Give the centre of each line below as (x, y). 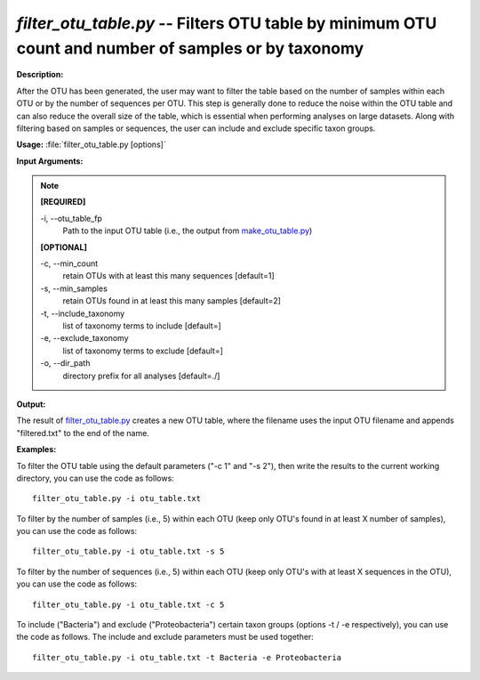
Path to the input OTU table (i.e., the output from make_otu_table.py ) (188, 231)
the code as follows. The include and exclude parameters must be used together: (165, 637)
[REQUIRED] (63, 202)
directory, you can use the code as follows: (96, 478)
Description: (40, 75)
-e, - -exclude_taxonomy (84, 338)
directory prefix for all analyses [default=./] (141, 376)
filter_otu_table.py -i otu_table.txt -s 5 (128, 551)
